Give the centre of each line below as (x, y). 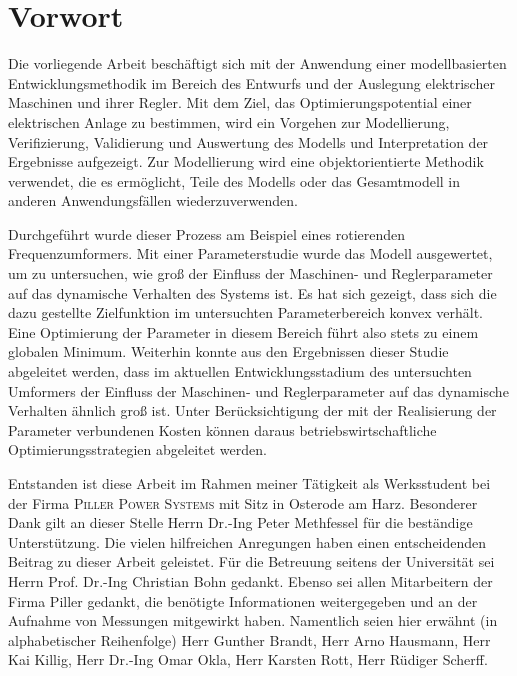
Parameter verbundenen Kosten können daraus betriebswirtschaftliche (222, 429)
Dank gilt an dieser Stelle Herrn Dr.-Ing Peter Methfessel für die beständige (240, 522)
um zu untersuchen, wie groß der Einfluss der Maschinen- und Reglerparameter (250, 273)
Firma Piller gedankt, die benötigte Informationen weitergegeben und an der (243, 600)
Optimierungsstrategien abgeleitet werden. (137, 449)
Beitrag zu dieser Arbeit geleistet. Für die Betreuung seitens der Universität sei (251, 561)
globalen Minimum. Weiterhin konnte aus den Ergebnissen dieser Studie (228, 351)
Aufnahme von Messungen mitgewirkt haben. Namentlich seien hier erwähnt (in (253, 620)
